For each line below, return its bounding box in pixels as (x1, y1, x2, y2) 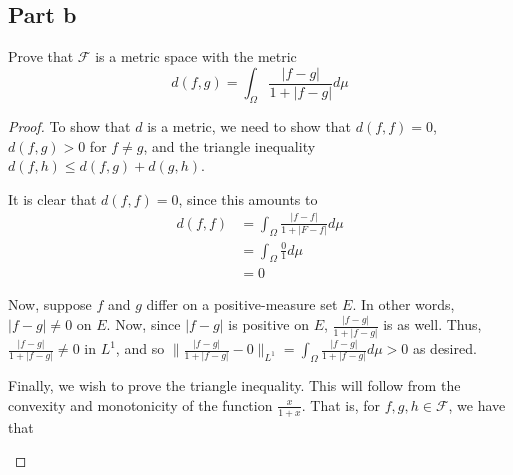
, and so (115, 338, 165, 358)
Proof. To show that (8, 116, 131, 137)
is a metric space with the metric (95, 46, 297, 67)
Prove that (8, 46, 74, 67)
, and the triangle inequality (143, 135, 316, 156)
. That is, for (301, 394, 381, 415)
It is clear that (8, 188, 97, 209)
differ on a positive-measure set (146, 294, 338, 315)
